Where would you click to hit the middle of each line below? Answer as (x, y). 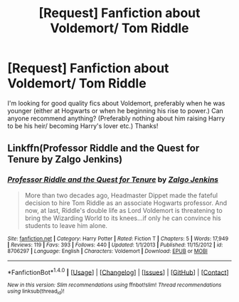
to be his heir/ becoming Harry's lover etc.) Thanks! (83, 125)
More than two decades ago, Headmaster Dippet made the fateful (121, 195)
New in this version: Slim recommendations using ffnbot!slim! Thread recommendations (115, 285)
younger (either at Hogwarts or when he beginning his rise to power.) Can (116, 110)
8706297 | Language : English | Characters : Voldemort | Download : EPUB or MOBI (107, 251)
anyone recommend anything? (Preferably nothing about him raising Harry (116, 118)
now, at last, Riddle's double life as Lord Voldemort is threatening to (123, 210)
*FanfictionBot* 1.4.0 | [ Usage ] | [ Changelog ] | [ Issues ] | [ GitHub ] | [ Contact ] (118, 271)
